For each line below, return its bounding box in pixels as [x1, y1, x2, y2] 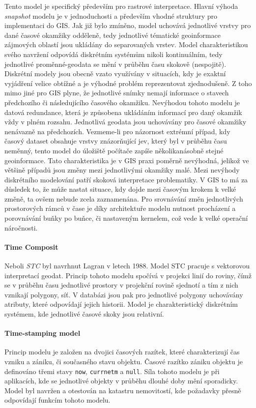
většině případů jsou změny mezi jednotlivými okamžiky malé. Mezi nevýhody [4, 165, 240, 175]
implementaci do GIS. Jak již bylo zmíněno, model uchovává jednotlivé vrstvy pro [4, 20, 251, 30]
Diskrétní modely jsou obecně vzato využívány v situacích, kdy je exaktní [4, 68, 226, 79]
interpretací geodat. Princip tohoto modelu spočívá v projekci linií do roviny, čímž [4, 270, 252, 280]
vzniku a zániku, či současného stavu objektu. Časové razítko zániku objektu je [4, 356, 243, 366]
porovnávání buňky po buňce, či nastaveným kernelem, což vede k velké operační [4, 213, 248, 223]
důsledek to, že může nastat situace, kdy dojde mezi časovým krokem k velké [4, 184, 236, 194]
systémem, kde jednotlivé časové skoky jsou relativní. [4, 309, 164, 319]
